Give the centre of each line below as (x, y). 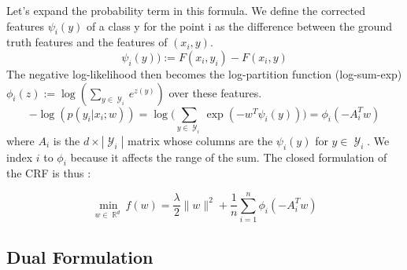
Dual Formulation (80, 256)
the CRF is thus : (49, 173)
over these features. (215, 92)
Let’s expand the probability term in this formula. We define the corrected (186, 10)
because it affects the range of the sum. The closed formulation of (229, 157)
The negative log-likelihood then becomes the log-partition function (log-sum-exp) (204, 73)
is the (67, 140)
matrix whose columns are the (200, 140)
